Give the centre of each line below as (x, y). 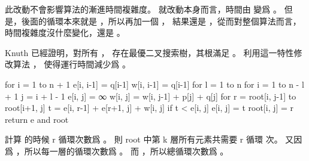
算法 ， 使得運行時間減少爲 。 (72, 64)
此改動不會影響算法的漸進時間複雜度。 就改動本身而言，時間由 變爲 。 (143, 9)
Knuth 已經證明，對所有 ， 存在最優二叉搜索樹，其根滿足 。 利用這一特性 (149, 52)
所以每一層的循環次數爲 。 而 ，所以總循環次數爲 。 (126, 151)
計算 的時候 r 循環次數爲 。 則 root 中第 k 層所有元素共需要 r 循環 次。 (144, 139)
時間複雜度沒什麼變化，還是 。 (65, 32)
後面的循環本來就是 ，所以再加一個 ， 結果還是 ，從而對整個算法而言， (161, 21)
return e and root (37, 119)
